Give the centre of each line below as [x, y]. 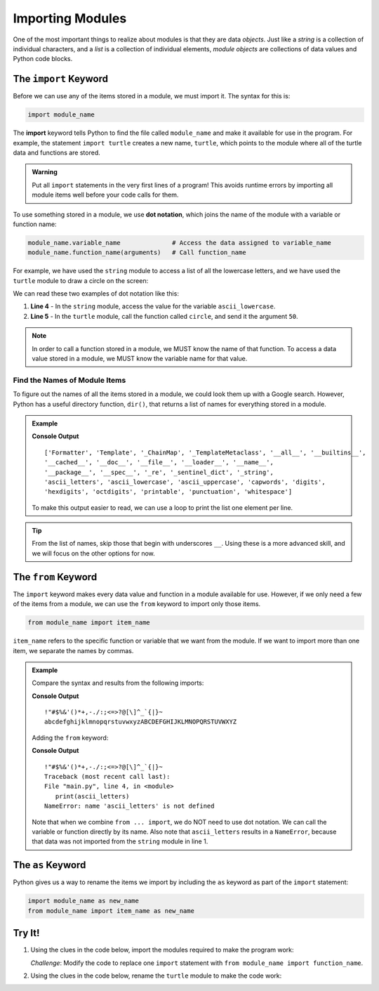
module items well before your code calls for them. [105, 195]
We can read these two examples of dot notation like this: [96, 294]
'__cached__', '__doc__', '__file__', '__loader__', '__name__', [159, 462]
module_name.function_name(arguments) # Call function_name [137, 252]
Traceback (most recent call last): [107, 777]
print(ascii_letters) [92, 796]
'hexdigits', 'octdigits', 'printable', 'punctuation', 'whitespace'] [168, 492]
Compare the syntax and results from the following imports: [118, 683]
